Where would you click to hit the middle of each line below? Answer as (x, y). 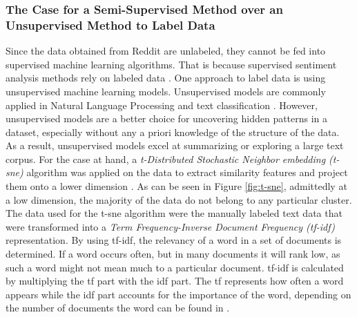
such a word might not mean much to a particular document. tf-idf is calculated (175, 267)
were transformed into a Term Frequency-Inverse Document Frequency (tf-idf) (170, 226)
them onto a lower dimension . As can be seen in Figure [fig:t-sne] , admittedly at (176, 186)
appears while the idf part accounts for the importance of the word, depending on (178, 294)
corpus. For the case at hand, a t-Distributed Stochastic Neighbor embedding (166, 158)
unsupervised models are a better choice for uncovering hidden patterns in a (167, 118)
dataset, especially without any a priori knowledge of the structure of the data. (173, 132)
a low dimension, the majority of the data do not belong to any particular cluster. (179, 199)
